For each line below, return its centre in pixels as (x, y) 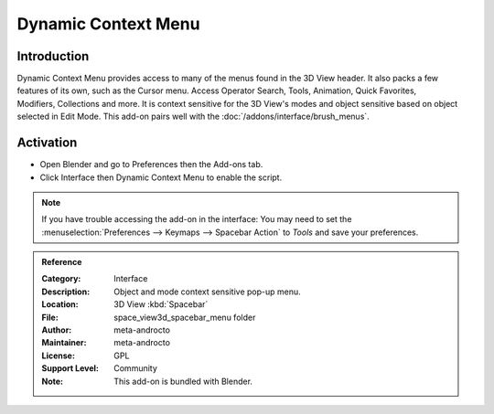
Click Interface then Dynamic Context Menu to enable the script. (161, 177)
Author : (57, 330)
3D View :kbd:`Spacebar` (161, 304)
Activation (47, 143)
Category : (61, 279)
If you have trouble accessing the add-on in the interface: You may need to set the (197, 219)
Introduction (53, 56)
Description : (66, 292)
